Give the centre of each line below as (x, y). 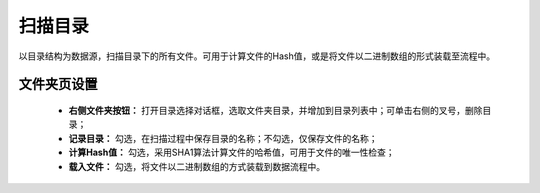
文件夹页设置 (58, 84)
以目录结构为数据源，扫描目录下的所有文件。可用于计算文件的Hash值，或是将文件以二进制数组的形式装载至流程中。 (256, 56)
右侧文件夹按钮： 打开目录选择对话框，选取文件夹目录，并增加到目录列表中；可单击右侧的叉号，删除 (275, 110)
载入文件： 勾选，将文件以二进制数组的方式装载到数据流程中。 (196, 166)
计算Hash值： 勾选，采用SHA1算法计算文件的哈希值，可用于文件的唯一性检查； (231, 152)
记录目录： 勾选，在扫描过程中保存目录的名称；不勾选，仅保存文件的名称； (223, 138)
